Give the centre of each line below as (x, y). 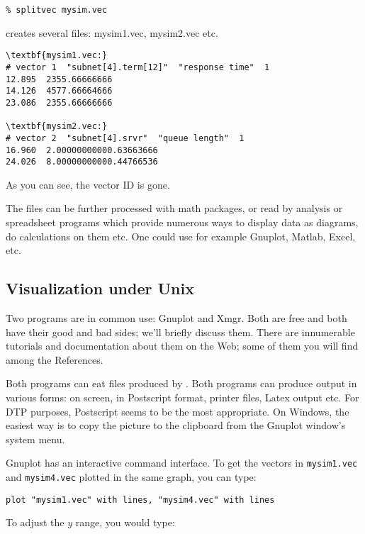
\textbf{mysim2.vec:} (57, 127)
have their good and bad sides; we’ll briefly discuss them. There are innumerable (180, 332)
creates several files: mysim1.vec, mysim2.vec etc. (112, 32)
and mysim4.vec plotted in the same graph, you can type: (131, 476)
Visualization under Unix (100, 288)
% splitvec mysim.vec (57, 10)
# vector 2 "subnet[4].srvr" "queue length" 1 (125, 138)
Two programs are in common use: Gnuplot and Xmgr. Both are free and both (176, 317)
